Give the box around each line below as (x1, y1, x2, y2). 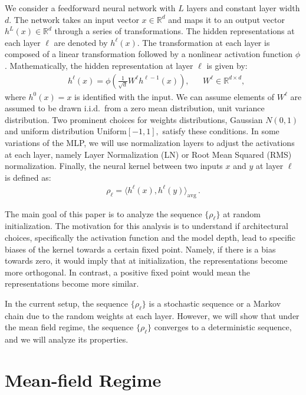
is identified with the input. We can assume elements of (74, 90, 275, 102)
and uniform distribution (5, 125, 94, 137)
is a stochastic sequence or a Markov (149, 297, 281, 310)
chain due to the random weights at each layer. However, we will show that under (5, 309, 300, 321)
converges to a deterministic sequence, (154, 321, 292, 333)
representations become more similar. (5, 277, 139, 290)
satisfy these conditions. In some (162, 125, 279, 137)
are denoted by (54, 36, 108, 48)
